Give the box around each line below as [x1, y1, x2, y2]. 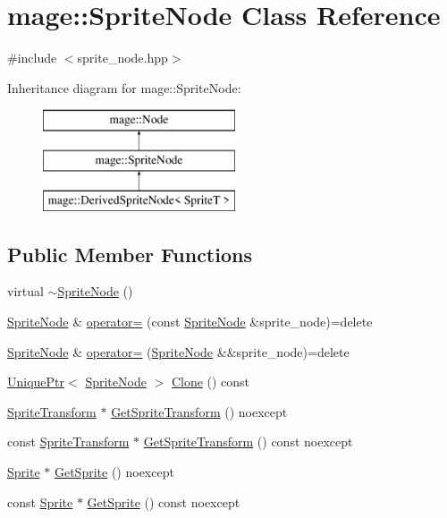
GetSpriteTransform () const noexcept [143, 432, 353, 451]
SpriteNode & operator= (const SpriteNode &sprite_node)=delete [7, 312, 373, 331]
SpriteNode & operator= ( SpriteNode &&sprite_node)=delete [7, 342, 350, 361]
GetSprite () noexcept [54, 463, 174, 481]
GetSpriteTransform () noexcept [111, 402, 288, 420]
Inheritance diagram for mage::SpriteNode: [7, 78, 241, 97]
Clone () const [171, 372, 250, 391]
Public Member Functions [7, 240, 252, 267]
